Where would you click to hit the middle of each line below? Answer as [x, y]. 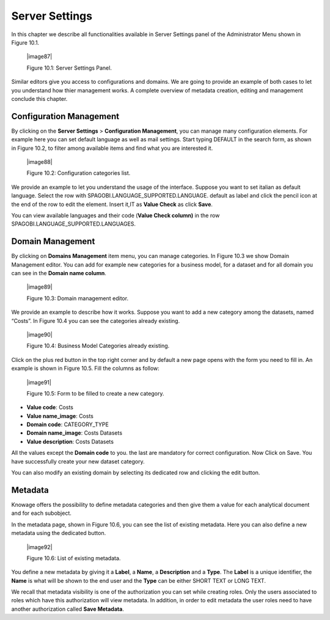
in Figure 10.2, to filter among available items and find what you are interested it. [112, 148]
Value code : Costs [50, 407]
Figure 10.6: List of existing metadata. [74, 558]
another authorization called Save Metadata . [68, 609]
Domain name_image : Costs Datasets [74, 433]
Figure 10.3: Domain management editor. [77, 298]
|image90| [40, 334]
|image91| [39, 382]
